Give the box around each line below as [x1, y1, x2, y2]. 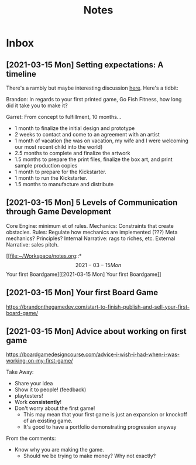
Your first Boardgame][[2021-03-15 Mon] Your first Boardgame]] [6, 271, 161, 278]
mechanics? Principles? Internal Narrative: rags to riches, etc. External [6, 235, 176, 242]
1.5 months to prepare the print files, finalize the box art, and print [14, 156, 173, 163]
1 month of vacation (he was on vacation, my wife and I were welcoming [14, 137, 188, 144]
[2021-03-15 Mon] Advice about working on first [6, 326, 187, 337]
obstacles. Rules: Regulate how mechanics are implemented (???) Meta [6, 228, 178, 235]
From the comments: [6, 435, 56, 442]
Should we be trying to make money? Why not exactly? [23, 452, 156, 460]
